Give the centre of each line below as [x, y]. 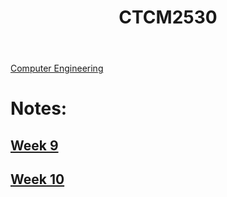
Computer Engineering [57, 68]
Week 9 [34, 145]
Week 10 [37, 179]
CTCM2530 [168, 17]
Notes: [39, 108]
